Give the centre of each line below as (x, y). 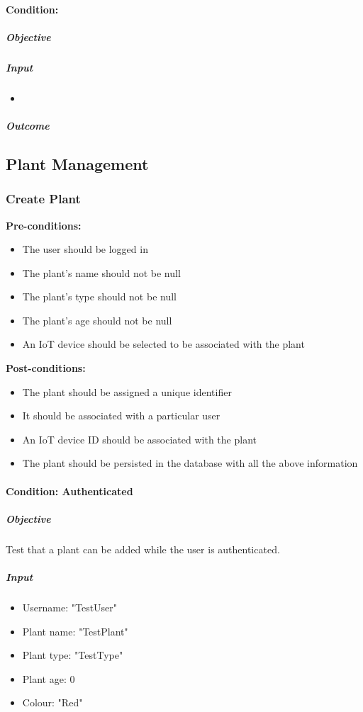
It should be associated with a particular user (121, 416)
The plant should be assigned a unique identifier (127, 391)
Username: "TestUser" (70, 607)
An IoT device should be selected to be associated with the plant (163, 344)
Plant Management (77, 163)
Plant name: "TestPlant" (75, 631)
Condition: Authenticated (69, 491)
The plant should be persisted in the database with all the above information (190, 463)
